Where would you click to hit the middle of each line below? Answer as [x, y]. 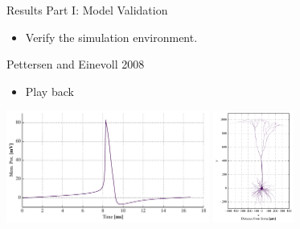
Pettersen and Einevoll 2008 [76, 64]
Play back [49, 91]
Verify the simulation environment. [111, 37]
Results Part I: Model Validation [87, 10]
